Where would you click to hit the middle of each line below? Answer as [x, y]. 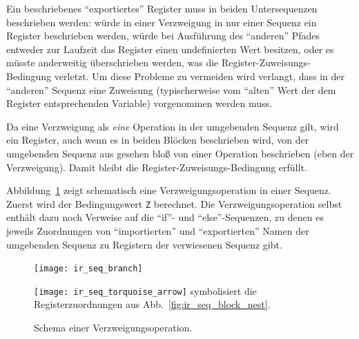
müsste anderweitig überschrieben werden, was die [113, 62]
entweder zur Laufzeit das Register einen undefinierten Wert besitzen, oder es [170, 49]
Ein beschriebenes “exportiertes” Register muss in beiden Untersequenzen [162, 8]
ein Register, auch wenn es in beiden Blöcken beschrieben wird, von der [158, 140]
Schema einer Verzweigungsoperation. [113, 328]
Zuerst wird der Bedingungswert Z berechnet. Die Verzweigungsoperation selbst [174, 203]
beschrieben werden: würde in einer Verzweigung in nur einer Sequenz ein [162, 22]
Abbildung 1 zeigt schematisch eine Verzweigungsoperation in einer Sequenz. [169, 190]
